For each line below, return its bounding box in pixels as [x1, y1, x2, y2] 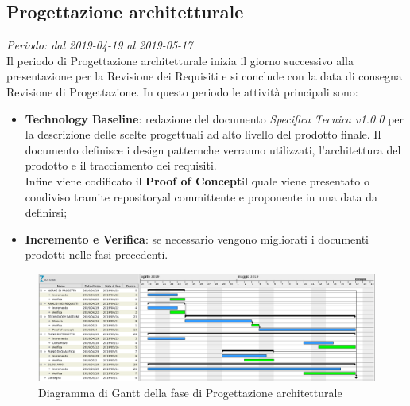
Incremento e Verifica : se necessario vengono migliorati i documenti [25, 230, 369, 247]
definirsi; [25, 204, 68, 221]
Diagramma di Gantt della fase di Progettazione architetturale [38, 384, 342, 400]
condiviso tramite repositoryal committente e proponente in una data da [25, 188, 378, 205]
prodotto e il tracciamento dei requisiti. [25, 157, 217, 174]
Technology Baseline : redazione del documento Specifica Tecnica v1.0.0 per [25, 110, 404, 127]
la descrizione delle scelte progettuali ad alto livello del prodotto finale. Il [25, 126, 381, 142]
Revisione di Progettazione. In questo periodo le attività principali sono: [6, 83, 358, 100]
